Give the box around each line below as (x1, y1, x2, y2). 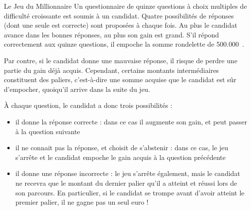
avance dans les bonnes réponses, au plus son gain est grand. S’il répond (4, 29, 219, 39)
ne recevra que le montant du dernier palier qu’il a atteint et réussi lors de (15, 177, 237, 188)
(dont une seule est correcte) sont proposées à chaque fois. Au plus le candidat (4, 20, 237, 30)
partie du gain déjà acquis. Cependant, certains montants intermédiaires (4, 65, 219, 75)
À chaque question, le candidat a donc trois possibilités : (4, 100, 173, 110)
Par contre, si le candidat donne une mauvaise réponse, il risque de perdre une (4, 55, 237, 65)
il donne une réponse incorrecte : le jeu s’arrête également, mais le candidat (15, 168, 240, 178)
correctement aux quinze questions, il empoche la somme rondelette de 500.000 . (4, 39, 244, 49)
